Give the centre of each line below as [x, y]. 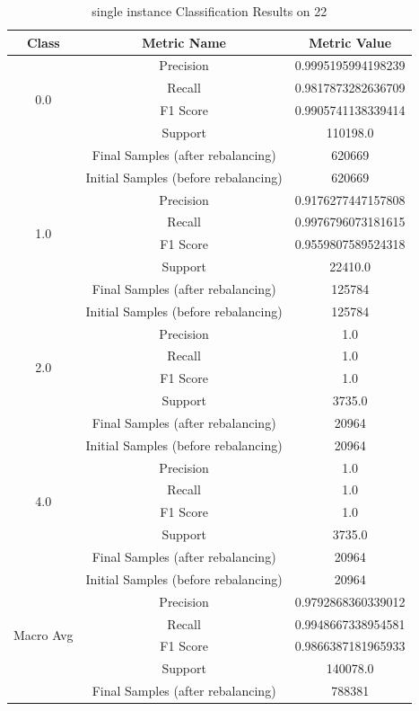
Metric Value [350, 42]
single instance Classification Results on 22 [209, 11]
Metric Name [184, 42]
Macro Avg [44, 634]
